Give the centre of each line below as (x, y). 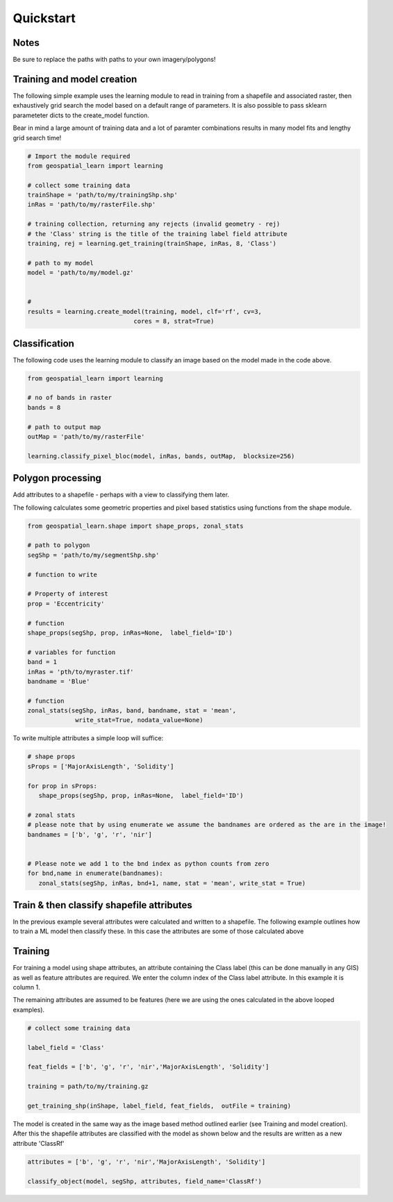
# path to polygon (59, 545)
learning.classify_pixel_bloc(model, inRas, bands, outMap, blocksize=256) (161, 456)
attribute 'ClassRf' (39, 1143)
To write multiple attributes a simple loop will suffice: (88, 738)
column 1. (27, 987)
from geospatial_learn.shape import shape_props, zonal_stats (135, 526)
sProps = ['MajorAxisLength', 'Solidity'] (101, 766)
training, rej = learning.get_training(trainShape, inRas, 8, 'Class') (152, 244)
